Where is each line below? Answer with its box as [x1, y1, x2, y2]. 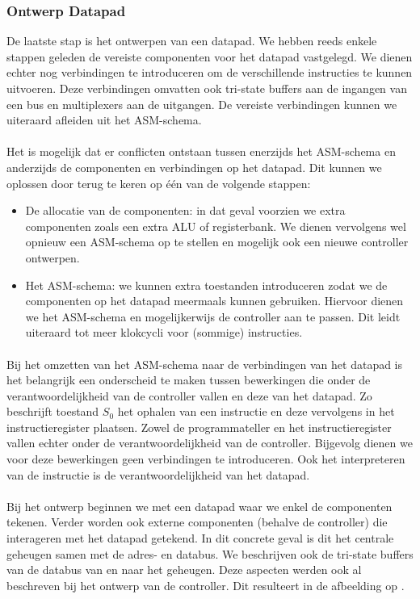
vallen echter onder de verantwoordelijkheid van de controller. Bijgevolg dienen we [6, 434, 413, 451]
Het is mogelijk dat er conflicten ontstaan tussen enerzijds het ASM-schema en [6, 143, 396, 160]
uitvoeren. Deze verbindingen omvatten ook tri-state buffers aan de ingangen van [6, 80, 407, 96]
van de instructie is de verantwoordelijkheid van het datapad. [6, 466, 310, 483]
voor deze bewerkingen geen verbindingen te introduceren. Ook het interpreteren [6, 450, 405, 467]
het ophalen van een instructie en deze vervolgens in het [117, 403, 395, 420]
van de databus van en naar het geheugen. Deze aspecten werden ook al [6, 561, 362, 578]
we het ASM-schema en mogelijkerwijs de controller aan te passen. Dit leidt [25, 308, 401, 325]
